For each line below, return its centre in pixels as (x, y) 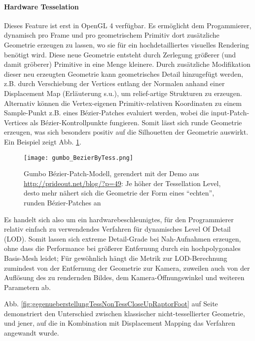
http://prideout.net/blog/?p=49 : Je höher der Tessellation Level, (122, 183)
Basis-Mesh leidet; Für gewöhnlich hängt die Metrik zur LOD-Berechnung (116, 258)
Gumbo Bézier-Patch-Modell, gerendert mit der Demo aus (111, 173)
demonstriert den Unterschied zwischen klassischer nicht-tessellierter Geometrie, (125, 313)
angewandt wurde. (32, 333)
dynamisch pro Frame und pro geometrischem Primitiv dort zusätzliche (112, 35)
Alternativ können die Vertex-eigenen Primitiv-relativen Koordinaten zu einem (123, 103)
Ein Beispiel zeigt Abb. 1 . (43, 141)
